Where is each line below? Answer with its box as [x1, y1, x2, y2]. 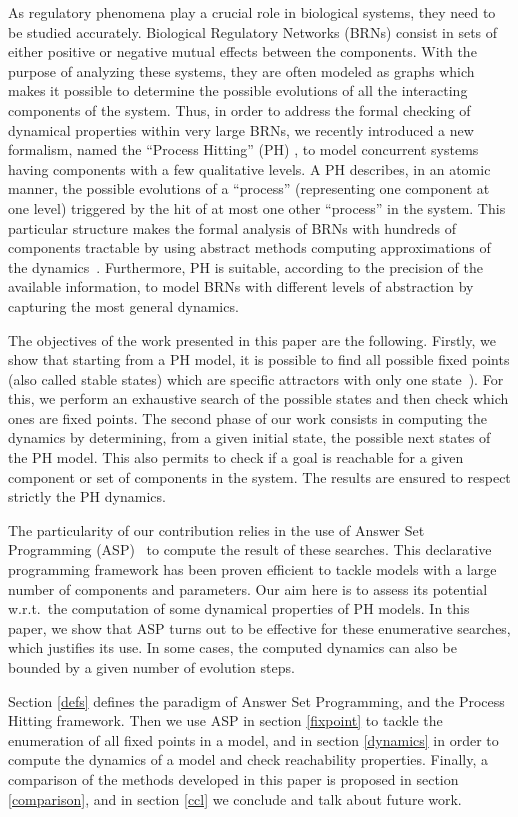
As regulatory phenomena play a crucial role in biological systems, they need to [8, 2, 496, 22]
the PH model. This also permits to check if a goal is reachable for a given [8, 447, 464, 468]
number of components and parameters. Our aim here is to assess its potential [8, 578, 488, 599]
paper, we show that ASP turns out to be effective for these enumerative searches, [8, 617, 511, 638]
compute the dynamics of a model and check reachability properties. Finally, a [8, 749, 488, 770]
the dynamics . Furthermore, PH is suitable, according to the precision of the [8, 256, 483, 277]
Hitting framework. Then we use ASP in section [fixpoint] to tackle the [8, 710, 443, 731]
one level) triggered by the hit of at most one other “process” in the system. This [8, 197, 506, 218]
